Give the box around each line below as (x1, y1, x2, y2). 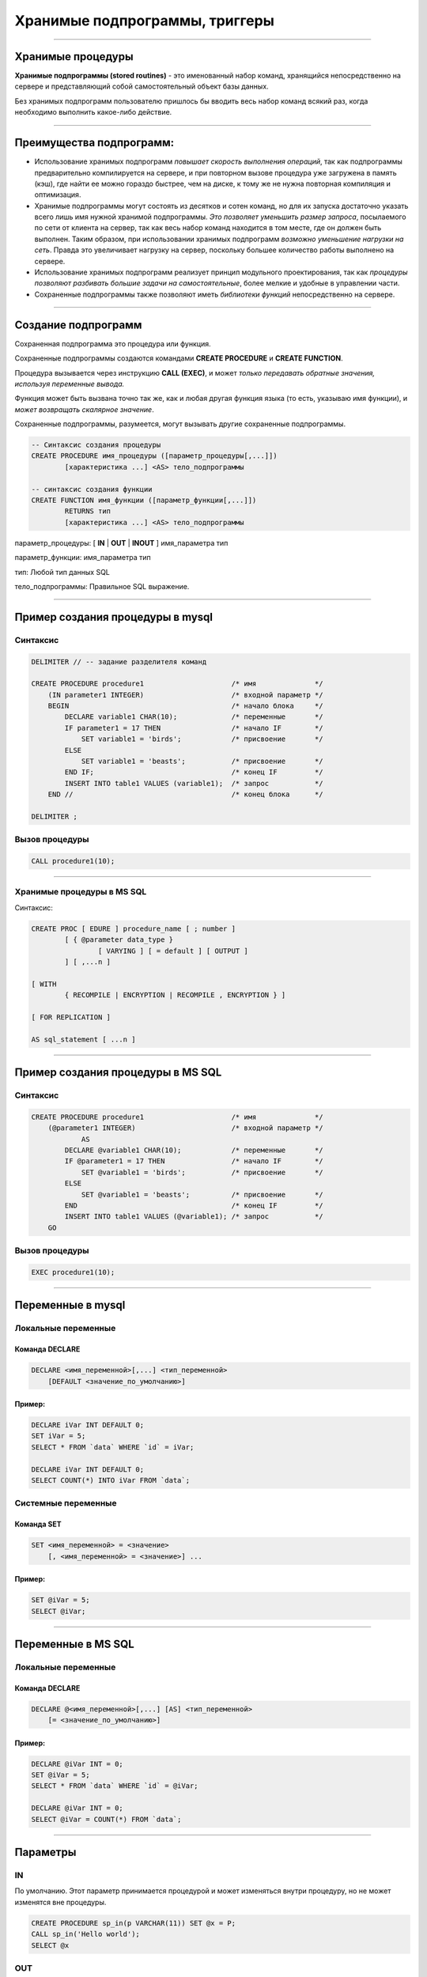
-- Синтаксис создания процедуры (31, 440, 161, 450)
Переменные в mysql (14, 1298, 126, 1312)
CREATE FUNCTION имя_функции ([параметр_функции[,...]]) (31, 496, 257, 505)
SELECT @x (31, 1941, 70, 1949)
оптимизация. (34, 190, 81, 199)
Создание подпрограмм (14, 318, 142, 331)
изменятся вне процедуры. (14, 1897, 107, 1907)
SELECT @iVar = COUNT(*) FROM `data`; (31, 1815, 182, 1824)
